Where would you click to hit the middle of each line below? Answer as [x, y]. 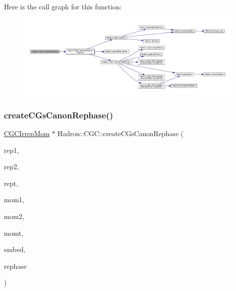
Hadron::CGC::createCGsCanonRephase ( [121, 133]
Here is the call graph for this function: [63, 6]
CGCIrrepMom [27, 133]
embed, [15, 249]
